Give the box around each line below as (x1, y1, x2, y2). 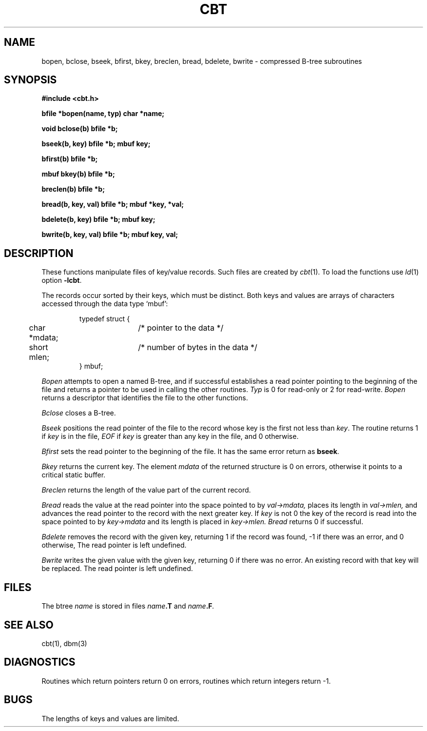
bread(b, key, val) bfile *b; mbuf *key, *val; (41, 200, 184, 209)
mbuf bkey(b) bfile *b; (41, 170, 115, 178)
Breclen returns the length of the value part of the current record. (41, 486, 251, 494)
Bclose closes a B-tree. (41, 409, 116, 417)
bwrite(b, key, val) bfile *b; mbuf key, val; (41, 230, 178, 239)
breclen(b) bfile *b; (41, 185, 105, 194)
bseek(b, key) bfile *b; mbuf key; (41, 139, 151, 148)
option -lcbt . (41, 276, 82, 285)
